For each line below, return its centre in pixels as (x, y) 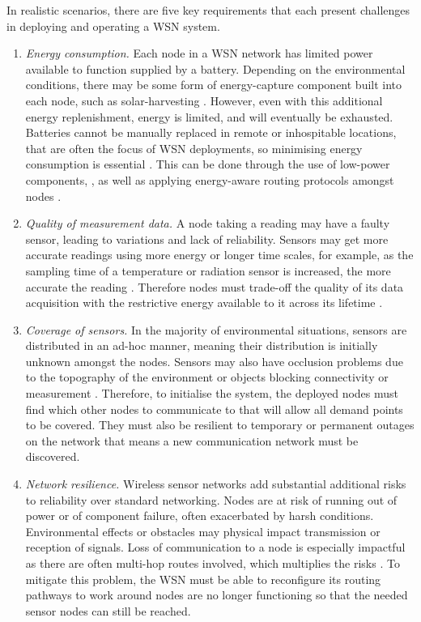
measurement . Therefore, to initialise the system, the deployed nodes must (212, 393)
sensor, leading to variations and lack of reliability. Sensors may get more (207, 239)
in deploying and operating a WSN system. (113, 26)
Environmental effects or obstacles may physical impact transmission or (203, 531)
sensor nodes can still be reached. (108, 610)
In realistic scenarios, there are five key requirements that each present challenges (208, 10)
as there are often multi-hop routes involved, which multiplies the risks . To (213, 563)
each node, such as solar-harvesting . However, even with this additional (204, 100)
